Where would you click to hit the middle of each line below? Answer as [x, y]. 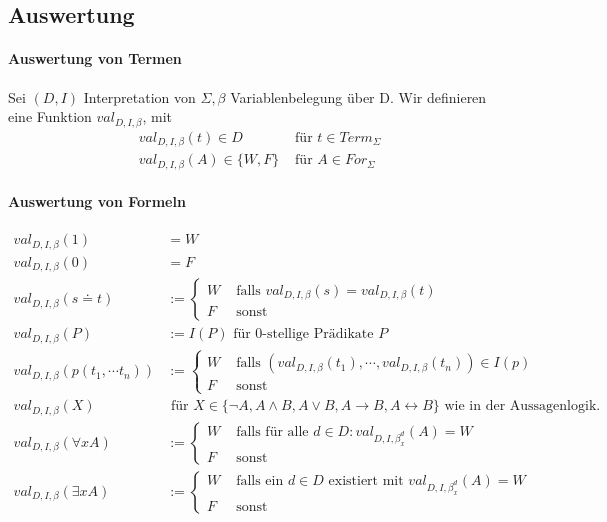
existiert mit [366, 481]
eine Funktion [50, 116]
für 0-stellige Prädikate [303, 334]
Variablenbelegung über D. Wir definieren [358, 96]
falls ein [260, 481]
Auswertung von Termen [95, 58]
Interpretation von [139, 96]
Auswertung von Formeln [97, 201]
